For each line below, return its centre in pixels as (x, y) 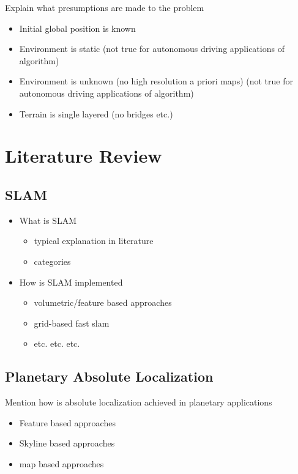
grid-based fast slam (72, 323)
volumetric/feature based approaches (103, 302)
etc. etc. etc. (57, 343)
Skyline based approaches (67, 443)
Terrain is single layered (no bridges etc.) (96, 113)
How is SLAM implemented (71, 282)
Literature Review (84, 156)
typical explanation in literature (94, 241)
